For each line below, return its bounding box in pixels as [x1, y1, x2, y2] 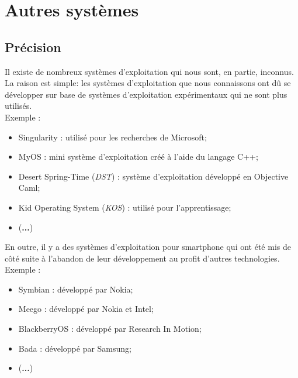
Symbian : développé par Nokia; [18, 283, 133, 295]
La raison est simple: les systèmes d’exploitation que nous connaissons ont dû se [5, 77, 291, 89]
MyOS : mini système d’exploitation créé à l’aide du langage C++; [18, 150, 258, 163]
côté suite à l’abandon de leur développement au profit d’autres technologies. [5, 252, 280, 264]
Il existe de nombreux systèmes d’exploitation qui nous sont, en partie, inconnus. [5, 65, 294, 77]
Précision [5, 37, 61, 56]
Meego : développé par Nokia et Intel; [18, 303, 154, 315]
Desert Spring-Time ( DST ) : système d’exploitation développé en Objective [18, 170, 289, 182]
